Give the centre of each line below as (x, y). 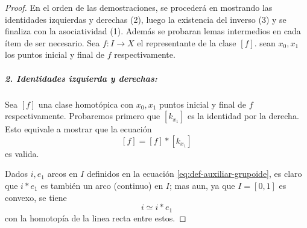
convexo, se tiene (36, 197)
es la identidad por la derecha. (243, 116)
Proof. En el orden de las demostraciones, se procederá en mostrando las (139, 7)
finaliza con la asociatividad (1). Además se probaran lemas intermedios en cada (153, 31)
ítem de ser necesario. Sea (52, 42)
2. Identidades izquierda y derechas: (81, 78)
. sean (265, 42)
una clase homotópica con (86, 104)
